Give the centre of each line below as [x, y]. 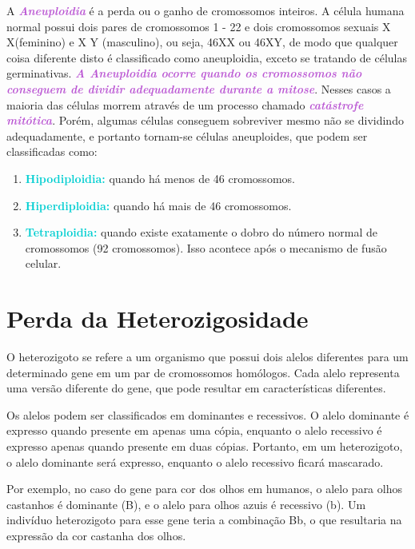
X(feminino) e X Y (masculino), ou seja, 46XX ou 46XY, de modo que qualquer [202, 42]
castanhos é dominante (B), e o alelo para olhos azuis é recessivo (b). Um [186, 504]
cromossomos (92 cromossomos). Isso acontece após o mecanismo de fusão [206, 247]
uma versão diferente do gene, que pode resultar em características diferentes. [196, 388]
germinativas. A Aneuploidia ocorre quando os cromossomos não [184, 73]
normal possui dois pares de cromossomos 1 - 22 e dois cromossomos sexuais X [199, 26]
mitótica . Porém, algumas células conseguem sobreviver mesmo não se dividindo [205, 120]
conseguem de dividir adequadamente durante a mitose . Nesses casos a [199, 88]
